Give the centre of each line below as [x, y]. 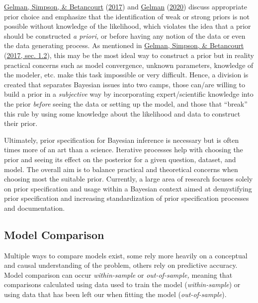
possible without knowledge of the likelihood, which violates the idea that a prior [128, 26]
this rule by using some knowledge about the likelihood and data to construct [122, 113]
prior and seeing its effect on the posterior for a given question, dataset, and [120, 159]
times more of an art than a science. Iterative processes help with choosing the [124, 150]
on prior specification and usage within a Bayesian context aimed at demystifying [128, 188]
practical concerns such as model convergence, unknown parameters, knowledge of [129, 65]
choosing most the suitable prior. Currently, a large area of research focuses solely [129, 179]
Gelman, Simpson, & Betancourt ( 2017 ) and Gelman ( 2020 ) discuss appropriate [126, 6]
